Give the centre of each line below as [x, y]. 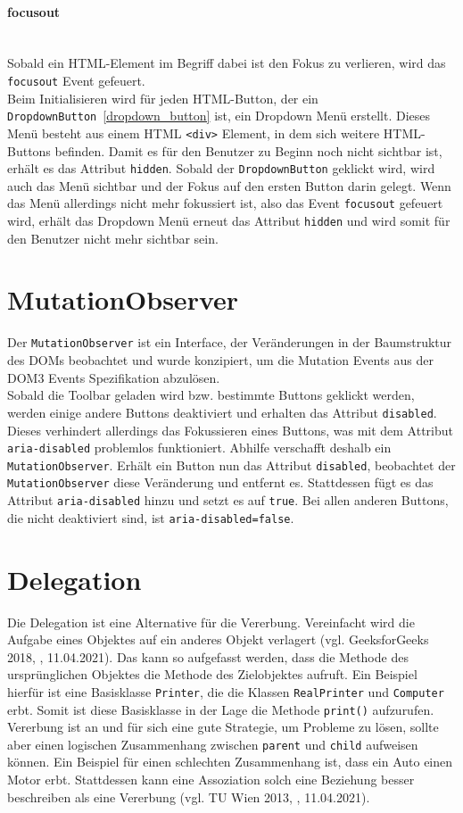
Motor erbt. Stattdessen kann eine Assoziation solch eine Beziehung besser [211, 780]
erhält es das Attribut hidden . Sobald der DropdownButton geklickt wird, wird [221, 168]
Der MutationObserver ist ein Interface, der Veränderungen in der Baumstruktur [230, 342]
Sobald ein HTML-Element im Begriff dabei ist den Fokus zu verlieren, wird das [227, 63]
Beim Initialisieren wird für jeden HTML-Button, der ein [163, 98]
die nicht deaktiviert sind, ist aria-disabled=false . [151, 517]
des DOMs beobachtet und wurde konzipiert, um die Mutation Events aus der [221, 360]
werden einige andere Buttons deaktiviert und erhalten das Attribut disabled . [222, 412]
